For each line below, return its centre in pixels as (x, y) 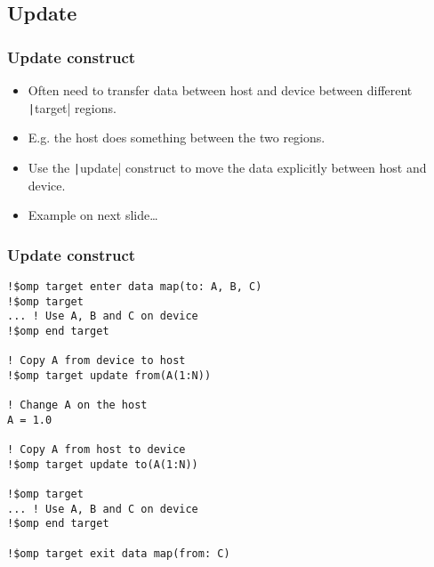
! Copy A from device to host (96, 361)
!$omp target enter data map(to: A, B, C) (135, 286)
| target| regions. (72, 107)
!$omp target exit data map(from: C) (119, 553)
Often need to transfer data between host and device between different (220, 90)
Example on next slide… (93, 215)
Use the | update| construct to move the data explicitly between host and (227, 167)
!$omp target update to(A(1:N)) (103, 464)
